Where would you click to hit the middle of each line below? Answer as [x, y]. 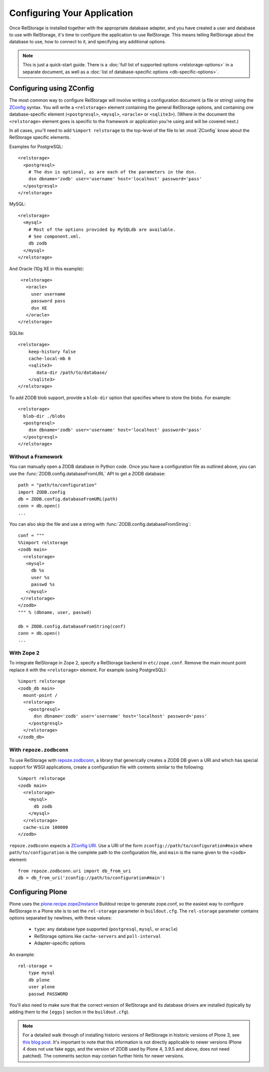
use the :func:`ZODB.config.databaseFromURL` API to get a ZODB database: [87, 473]
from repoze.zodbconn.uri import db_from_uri [75, 871]
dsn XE [39, 308]
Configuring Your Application [71, 13]
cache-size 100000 [46, 828]
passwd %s [43, 585]
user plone [42, 987]
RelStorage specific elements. [40, 138]
